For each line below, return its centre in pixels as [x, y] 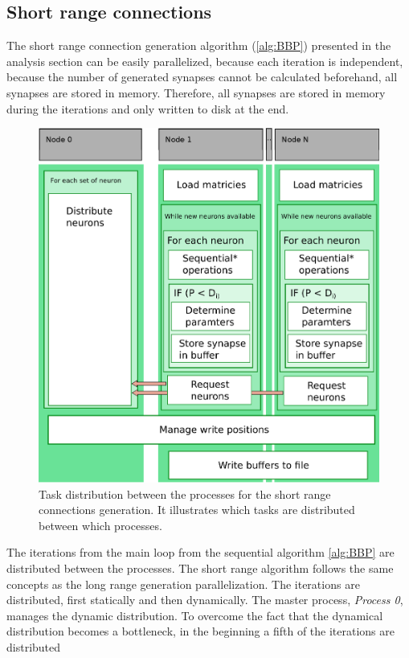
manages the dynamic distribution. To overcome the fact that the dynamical [195, 615]
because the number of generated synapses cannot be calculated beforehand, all [202, 77]
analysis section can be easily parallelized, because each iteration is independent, [205, 61]
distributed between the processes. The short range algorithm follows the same [200, 568]
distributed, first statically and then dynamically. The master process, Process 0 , [205, 600]
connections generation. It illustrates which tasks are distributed [197, 510]
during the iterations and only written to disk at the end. [148, 108]
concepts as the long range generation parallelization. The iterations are [183, 584]
